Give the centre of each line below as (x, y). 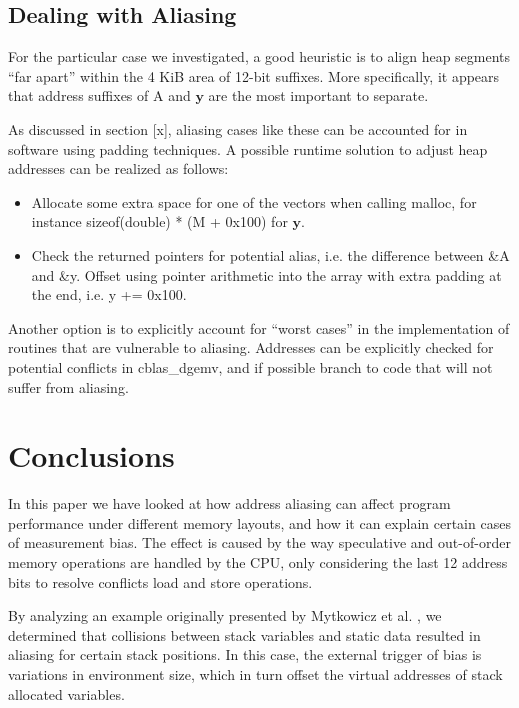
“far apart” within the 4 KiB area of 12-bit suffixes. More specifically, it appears (254, 75)
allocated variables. (66, 693)
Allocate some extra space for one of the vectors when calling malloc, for (254, 201)
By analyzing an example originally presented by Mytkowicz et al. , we (225, 615)
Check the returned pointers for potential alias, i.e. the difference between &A (270, 254)
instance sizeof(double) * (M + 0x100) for (159, 221)
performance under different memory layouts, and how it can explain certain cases (259, 522)
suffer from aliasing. (68, 386)
